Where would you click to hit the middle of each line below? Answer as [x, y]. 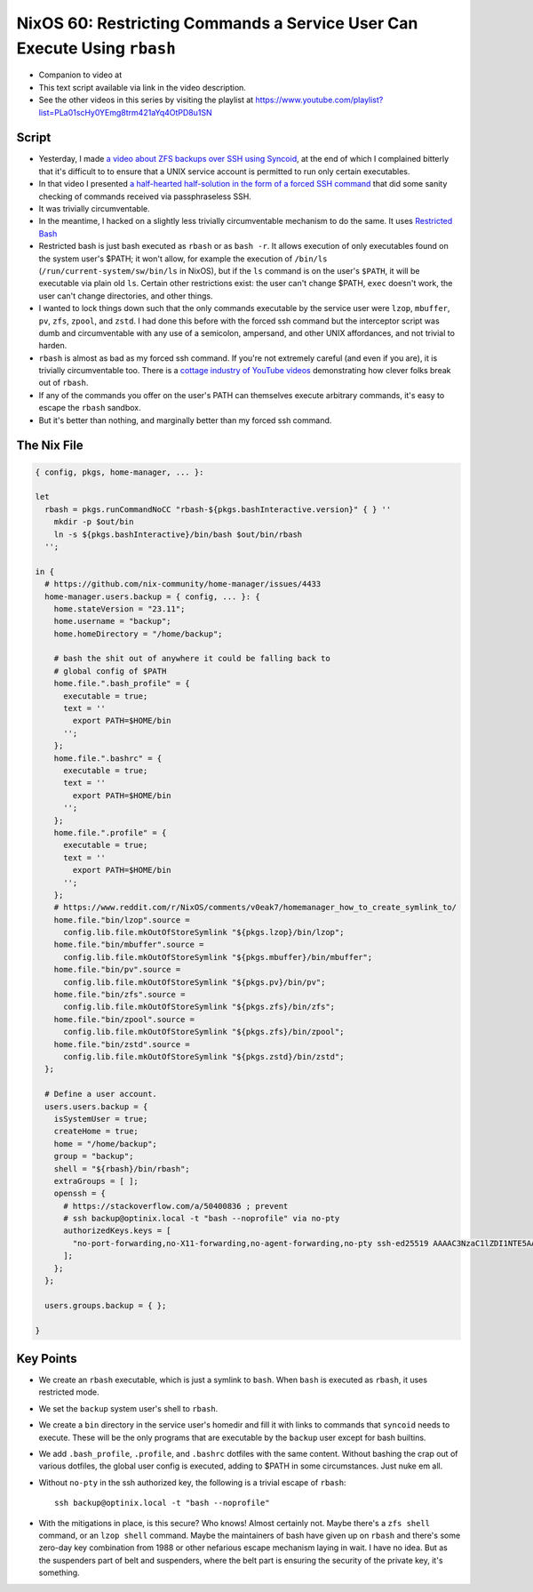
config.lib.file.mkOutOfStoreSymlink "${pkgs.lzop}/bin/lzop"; [204, 932]
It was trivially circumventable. [94, 208]
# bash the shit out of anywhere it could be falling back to [192, 659]
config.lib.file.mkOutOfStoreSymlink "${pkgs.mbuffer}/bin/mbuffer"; [218, 957]
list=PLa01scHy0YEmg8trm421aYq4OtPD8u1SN [125, 112]
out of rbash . [64, 383]
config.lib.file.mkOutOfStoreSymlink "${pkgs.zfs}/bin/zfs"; [199, 1007]
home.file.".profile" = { [110, 832]
